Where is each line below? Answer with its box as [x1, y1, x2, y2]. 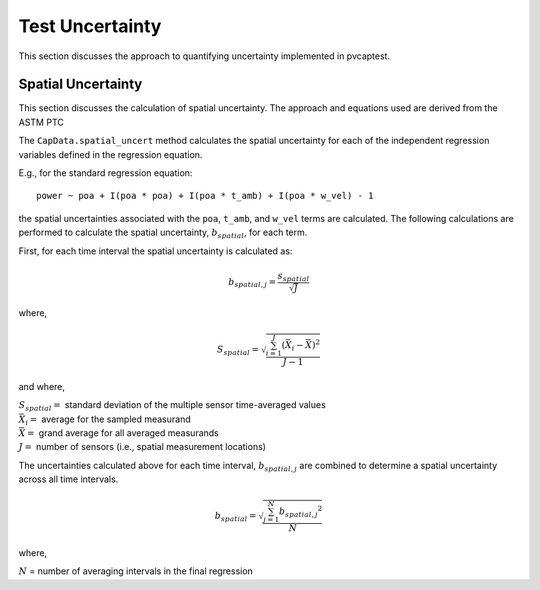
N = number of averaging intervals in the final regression [18, 565, 254, 577]
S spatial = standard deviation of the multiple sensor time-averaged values [18, 399, 327, 413]
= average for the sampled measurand [29, 413, 192, 425]
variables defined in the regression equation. [18, 148, 203, 160]
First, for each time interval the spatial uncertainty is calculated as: [18, 245, 293, 257]
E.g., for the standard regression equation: [18, 167, 193, 179]
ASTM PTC [18, 116, 64, 128]
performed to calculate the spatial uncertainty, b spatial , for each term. [18, 226, 308, 240]
